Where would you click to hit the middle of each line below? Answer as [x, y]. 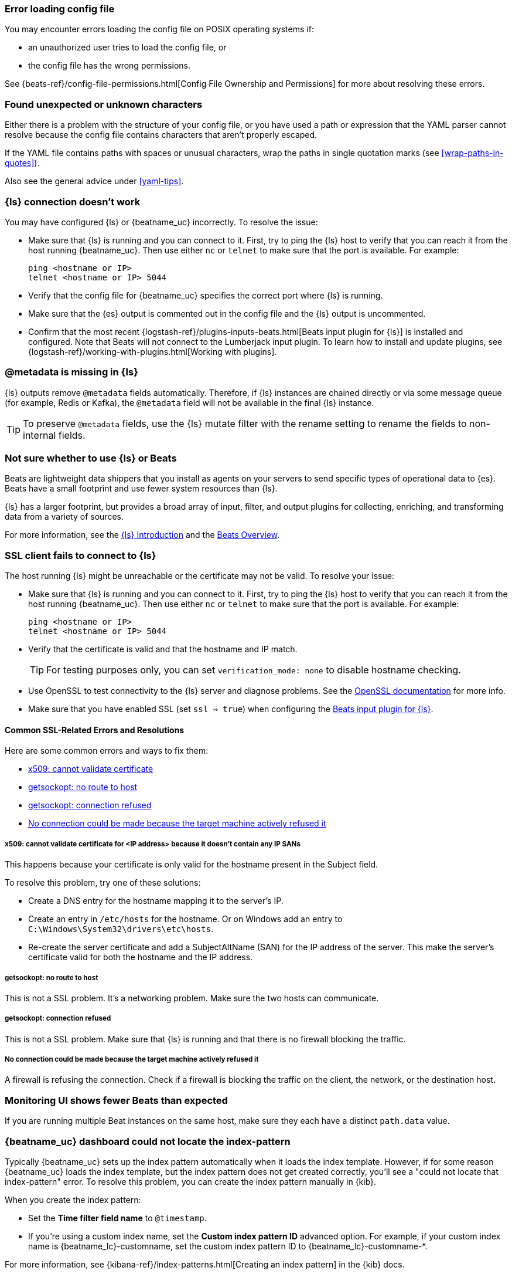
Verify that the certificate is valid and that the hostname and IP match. [163, 649]
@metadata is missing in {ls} [71, 372]
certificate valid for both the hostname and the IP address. [141, 957]
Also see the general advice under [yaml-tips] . [94, 181]
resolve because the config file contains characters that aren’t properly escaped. [161, 135]
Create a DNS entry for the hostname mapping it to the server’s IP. [156, 901]
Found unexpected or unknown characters [104, 104]
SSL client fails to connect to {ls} [81, 555]
